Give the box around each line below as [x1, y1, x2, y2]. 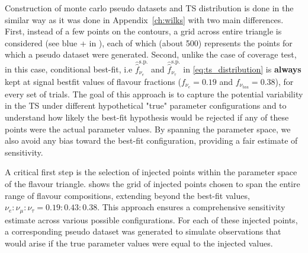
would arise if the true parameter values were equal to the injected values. [5, 236, 273, 249]
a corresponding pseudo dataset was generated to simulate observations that [5, 225, 281, 238]
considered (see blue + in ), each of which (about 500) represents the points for [5, 36, 293, 49]
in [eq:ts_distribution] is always [183, 62, 301, 75]
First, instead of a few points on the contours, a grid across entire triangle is [5, 25, 282, 37]
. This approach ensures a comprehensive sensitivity [97, 201, 285, 213]
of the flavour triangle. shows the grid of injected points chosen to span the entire [5, 178, 300, 190]
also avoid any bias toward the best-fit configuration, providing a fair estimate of [5, 134, 298, 147]
